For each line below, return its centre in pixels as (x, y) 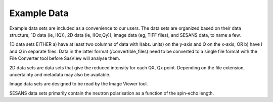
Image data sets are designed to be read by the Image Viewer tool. (79, 84)
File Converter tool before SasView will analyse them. (65, 58)
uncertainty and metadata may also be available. (60, 74)
